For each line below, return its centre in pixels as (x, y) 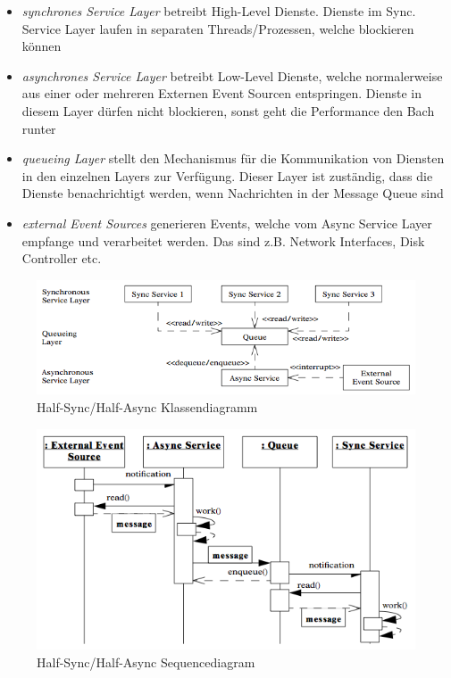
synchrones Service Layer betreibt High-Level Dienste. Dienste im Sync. (219, 11)
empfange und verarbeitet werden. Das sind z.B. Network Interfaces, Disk (223, 240)
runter (39, 128)
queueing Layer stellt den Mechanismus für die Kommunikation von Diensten (233, 158)
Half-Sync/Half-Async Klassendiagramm (147, 406)
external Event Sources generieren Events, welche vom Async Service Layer (227, 223)
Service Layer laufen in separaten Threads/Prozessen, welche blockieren (218, 28)
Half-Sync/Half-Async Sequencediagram (146, 661)
